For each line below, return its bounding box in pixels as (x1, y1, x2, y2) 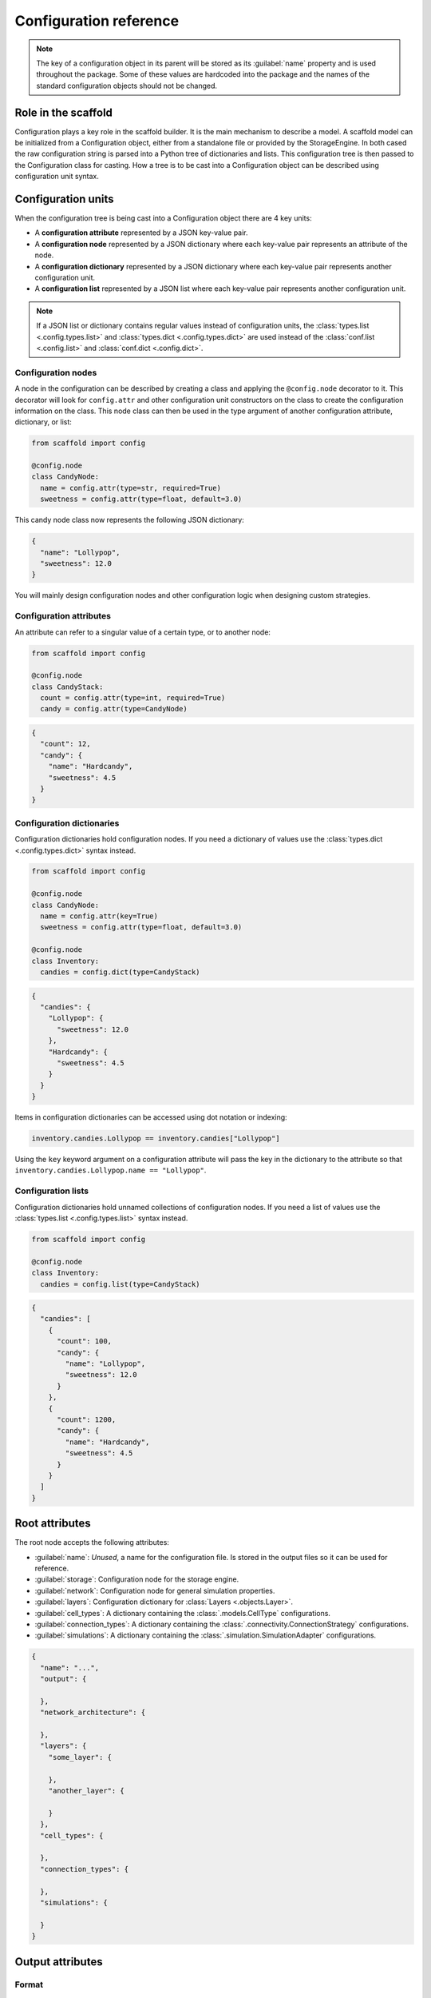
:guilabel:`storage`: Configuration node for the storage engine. (34, 1574, 239, 1584)
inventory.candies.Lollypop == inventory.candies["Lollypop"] (31, 1134, 280, 1143)
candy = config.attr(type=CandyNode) (40, 704, 188, 714)
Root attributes (14, 1517, 91, 1530)
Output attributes (14, 1955, 103, 1968)
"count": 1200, (57, 1415, 117, 1424)
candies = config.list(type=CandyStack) (40, 1280, 200, 1288)
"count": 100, (57, 1337, 112, 1346)
